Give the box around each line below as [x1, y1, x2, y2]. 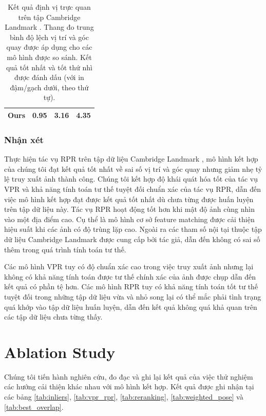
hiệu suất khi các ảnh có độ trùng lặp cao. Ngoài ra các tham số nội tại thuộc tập [4, 224, 262, 234]
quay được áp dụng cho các [6, 42, 92, 52]
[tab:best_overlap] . [4, 401, 64, 412]
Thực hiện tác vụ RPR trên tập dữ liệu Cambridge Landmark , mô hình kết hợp [4, 153, 258, 164]
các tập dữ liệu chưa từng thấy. [4, 311, 103, 322]
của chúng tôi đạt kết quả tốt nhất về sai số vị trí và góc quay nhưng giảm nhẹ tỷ [4, 163, 262, 174]
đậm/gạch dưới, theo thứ [10, 82, 89, 92]
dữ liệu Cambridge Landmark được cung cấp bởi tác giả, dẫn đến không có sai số [4, 234, 260, 244]
